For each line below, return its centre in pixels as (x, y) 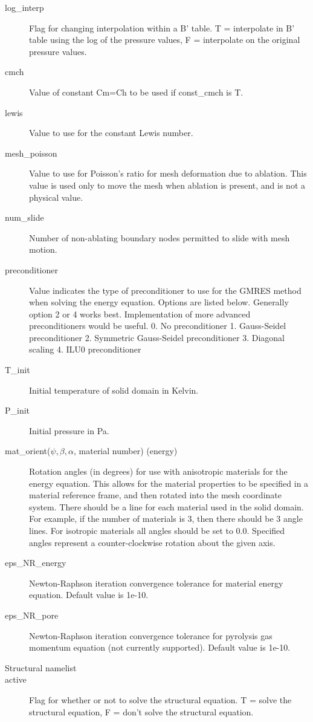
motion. (43, 249)
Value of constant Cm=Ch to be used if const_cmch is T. (136, 92)
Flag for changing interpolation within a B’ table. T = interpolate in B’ (162, 28)
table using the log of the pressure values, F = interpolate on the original (165, 40)
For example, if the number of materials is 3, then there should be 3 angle (166, 519)
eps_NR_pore (32, 615)
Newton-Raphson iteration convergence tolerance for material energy (156, 583)
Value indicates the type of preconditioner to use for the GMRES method (165, 290)
